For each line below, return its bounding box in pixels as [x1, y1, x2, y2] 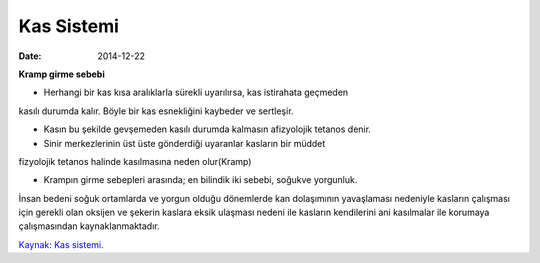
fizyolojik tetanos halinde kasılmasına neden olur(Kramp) [18, 155, 252, 167]
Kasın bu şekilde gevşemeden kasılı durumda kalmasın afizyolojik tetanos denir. [43, 123, 372, 135]
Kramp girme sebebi [18, 68, 105, 80]
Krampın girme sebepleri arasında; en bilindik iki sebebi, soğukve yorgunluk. [43, 174, 358, 186]
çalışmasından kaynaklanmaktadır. [18, 220, 160, 232]
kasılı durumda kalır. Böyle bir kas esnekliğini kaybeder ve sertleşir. [18, 105, 294, 117]
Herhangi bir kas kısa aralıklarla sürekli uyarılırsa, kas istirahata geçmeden [43, 86, 349, 99]
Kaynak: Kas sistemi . [18, 238, 104, 250]
